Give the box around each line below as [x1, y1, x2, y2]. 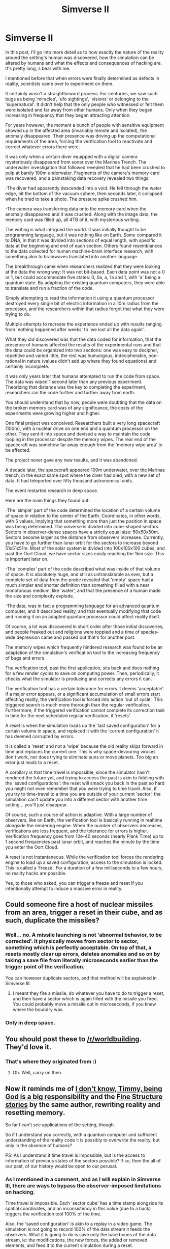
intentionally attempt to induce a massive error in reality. [5, 885, 123, 891]
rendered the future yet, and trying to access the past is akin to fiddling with [5, 774, 164, 780]
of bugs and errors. [5, 655, 46, 661]
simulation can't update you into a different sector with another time [5, 796, 147, 802]
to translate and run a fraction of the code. [5, 285, 94, 291]
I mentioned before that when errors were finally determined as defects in [5, 75, 160, 81]
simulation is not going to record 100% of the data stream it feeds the [5, 1226, 150, 1232]
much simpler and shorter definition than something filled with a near [5, 582, 150, 588]
